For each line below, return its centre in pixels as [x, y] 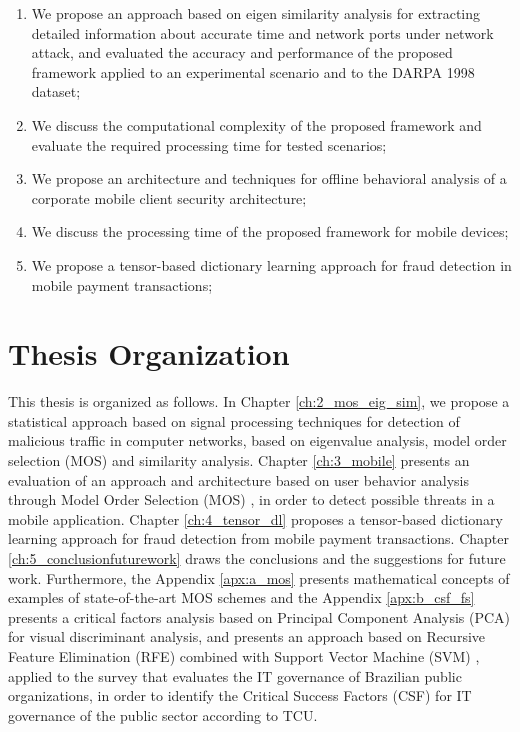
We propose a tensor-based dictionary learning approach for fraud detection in [271, 264]
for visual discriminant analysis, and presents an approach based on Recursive [247, 636]
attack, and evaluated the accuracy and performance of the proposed [242, 52]
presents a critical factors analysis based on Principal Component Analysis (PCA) [259, 616]
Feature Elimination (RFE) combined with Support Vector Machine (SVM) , [244, 655]
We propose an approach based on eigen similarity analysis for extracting [256, 13]
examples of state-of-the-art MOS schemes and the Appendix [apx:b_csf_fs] [241, 597]
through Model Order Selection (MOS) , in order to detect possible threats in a [251, 499]
